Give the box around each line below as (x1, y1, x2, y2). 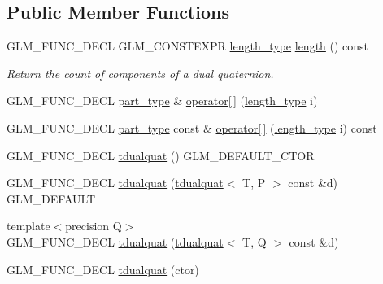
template (7, 217, 50, 234)
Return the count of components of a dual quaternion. (7, 64, 274, 81)
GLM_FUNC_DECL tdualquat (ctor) (7, 260, 199, 277)
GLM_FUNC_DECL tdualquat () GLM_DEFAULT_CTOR (7, 146, 315, 164)
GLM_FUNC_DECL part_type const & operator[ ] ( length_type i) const (7, 119, 377, 136)
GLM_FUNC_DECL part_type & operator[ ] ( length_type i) (7, 92, 318, 109)
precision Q (65, 217, 122, 234)
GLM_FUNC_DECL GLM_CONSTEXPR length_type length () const (7, 37, 369, 55)
